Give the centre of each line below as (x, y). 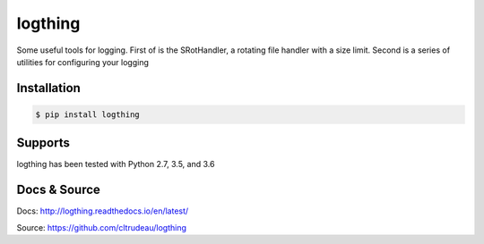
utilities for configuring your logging (83, 62)
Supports (43, 143)
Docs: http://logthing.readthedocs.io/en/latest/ (103, 211)
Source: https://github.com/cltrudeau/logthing (102, 227)
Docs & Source (58, 190)
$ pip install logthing (88, 114)
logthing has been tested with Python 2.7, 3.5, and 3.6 (116, 164)
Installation (48, 88)
